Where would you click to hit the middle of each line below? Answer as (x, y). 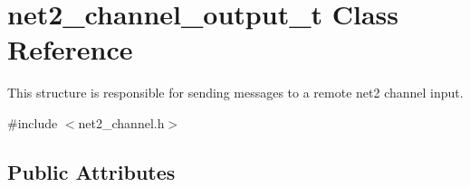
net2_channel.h (121, 122)
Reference (70, 49)
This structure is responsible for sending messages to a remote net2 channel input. (235, 93)
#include (33, 122)
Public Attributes (91, 171)
